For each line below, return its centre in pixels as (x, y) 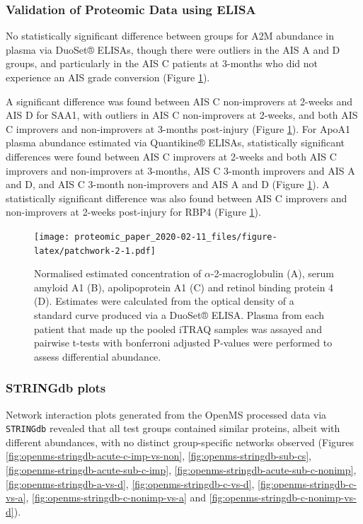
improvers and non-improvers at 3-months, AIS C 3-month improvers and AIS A (180, 170)
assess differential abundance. (98, 356)
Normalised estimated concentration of (118, 273)
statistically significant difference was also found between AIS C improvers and (177, 198)
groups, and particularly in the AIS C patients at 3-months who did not (162, 63)
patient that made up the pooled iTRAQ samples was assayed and (178, 328)
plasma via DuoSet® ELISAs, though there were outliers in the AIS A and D (173, 49)
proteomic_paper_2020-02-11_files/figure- (176, 237)
